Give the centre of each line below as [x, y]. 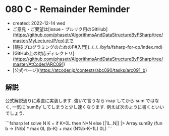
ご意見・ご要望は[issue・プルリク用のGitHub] [60, 29]
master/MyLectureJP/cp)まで [43, 41]
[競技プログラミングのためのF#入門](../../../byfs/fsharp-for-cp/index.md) [88, 47]
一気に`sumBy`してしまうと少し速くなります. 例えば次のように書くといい [88, 107]
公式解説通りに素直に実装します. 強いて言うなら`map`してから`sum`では [80, 100]
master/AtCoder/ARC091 [38, 64]
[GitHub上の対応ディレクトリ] [43, 53]
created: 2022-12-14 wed [39, 23]
